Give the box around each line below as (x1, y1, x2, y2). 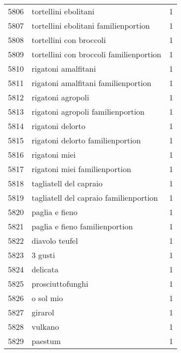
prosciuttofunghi (32, 278, 89, 289)
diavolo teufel (32, 235, 78, 246)
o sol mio (32, 292, 63, 304)
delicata (32, 264, 59, 275)
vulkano (32, 321, 59, 332)
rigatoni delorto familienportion (32, 134, 141, 146)
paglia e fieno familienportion (32, 221, 133, 232)
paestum (32, 335, 61, 347)
